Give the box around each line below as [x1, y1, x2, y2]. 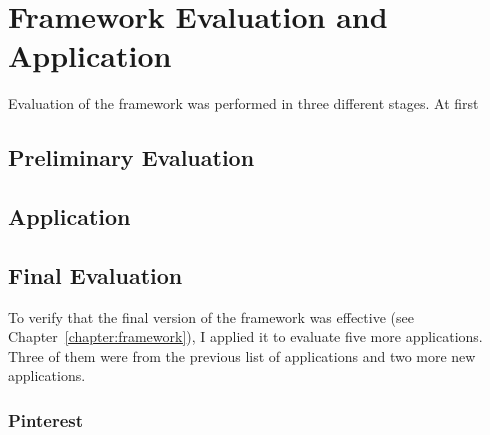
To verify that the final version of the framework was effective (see [8, 306, 414, 327]
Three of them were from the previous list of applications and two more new [8, 345, 476, 366]
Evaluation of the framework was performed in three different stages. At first [8, 93, 479, 114]
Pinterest [8, 407, 84, 432]
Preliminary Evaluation [8, 142, 255, 173]
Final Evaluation [8, 259, 183, 290]
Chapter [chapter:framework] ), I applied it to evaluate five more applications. [8, 326, 483, 347]
